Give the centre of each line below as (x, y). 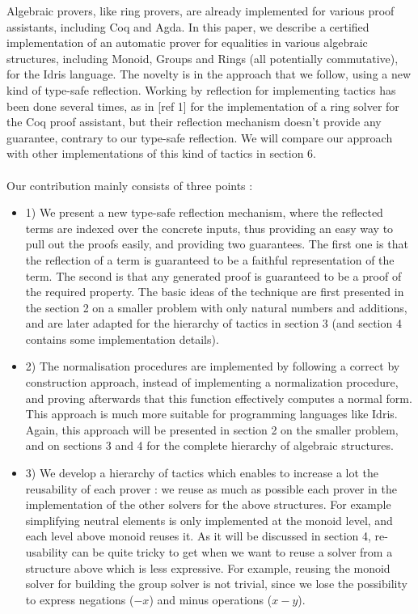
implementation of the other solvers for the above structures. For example (208, 504)
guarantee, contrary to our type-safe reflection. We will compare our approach (200, 137)
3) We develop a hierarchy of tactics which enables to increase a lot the (202, 473)
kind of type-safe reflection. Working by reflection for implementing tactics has (201, 89)
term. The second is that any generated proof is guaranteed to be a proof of (213, 275)
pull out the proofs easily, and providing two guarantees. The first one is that (217, 244)
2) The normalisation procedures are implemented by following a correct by (213, 366)
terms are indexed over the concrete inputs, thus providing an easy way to (209, 228)
